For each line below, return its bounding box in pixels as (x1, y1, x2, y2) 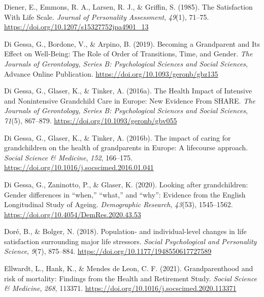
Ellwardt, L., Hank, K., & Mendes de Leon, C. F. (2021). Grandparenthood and (4, 263, 253, 274)
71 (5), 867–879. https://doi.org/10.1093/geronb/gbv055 (4, 115, 177, 125)
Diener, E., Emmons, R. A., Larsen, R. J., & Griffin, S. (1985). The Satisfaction (4, 2, 253, 12)
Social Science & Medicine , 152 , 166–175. (4, 152, 133, 162)
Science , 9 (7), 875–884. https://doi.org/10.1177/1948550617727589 (4, 246, 212, 256)
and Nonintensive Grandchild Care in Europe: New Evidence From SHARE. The (4, 95, 255, 106)
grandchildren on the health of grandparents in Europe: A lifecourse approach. (4, 142, 248, 153)
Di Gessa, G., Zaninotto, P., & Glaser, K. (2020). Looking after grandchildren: (4, 179, 248, 189)
